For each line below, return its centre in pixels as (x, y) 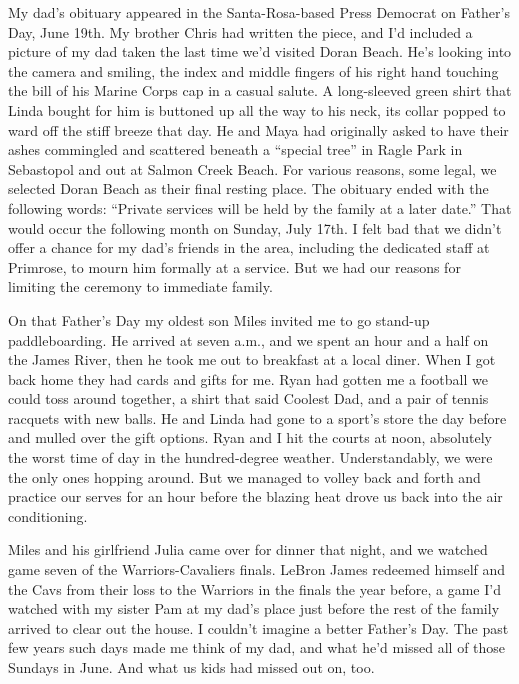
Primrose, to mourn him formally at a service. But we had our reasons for (234, 266)
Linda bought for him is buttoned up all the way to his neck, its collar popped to (257, 109)
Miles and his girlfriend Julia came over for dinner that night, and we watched (248, 549)
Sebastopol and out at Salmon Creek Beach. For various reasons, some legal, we (252, 168)
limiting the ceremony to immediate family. (140, 286)
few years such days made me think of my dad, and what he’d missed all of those (257, 647)
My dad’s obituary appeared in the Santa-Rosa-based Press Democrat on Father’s (259, 12)
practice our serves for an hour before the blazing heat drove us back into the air (255, 496)
